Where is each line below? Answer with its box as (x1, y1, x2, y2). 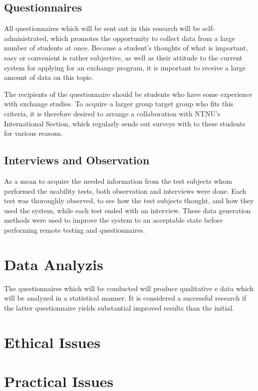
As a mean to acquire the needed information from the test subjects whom (4, 175, 232, 186)
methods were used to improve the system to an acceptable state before (4, 215, 223, 225)
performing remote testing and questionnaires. (4, 224, 145, 235)
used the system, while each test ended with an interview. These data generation (4, 205, 251, 215)
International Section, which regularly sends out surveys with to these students (4, 118, 246, 128)
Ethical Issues (4, 332, 101, 352)
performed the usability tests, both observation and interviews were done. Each (4, 185, 247, 196)
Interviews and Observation (4, 152, 150, 168)
